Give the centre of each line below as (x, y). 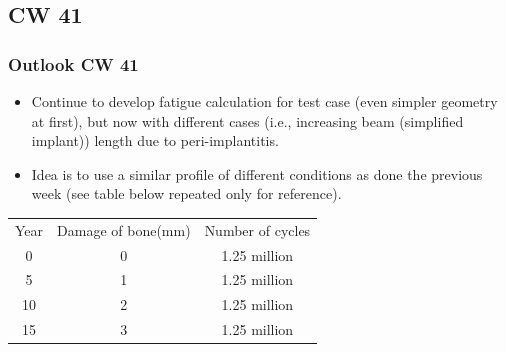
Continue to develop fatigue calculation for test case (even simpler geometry (264, 101)
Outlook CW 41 (73, 63)
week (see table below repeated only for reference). (186, 193)
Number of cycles (257, 229)
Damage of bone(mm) (124, 229)
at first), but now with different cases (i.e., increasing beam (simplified (247, 120)
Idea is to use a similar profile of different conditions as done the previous (257, 173)
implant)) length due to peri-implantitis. (155, 140)
